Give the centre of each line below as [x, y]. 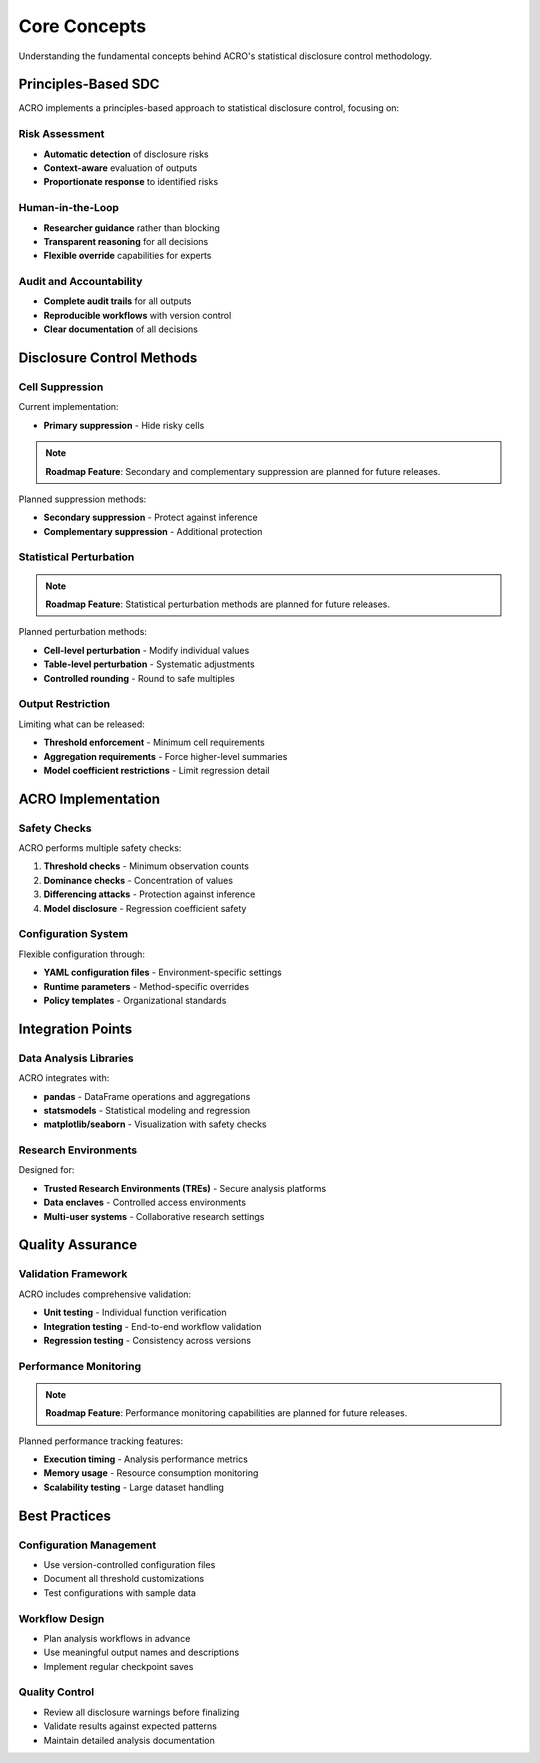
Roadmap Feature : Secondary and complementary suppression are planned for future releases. [243, 471]
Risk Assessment [61, 134]
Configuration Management [87, 1545]
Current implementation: [68, 407]
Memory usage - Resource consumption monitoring [151, 1473]
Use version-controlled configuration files [129, 1564]
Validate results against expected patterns [130, 1726]
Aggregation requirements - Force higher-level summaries [165, 756]
